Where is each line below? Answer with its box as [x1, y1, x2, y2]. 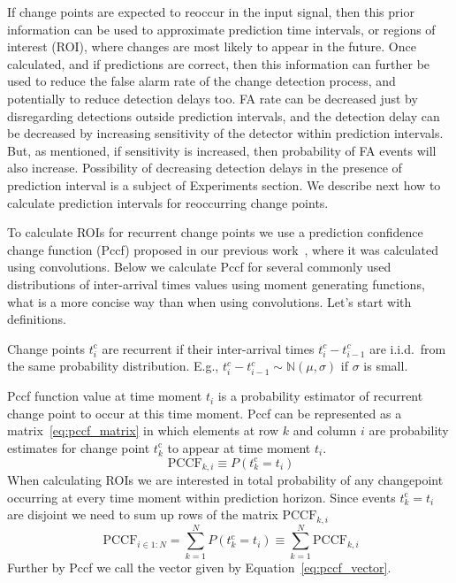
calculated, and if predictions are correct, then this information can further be [7, 54, 430, 73]
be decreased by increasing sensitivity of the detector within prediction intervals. [7, 124, 444, 142]
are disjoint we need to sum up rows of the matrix [7, 505, 278, 524]
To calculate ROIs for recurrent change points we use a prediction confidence [7, 223, 423, 242]
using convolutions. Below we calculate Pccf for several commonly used [7, 257, 391, 276]
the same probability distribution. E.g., [7, 357, 219, 375]
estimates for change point [7, 438, 150, 456]
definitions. [7, 310, 66, 328]
